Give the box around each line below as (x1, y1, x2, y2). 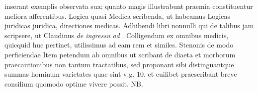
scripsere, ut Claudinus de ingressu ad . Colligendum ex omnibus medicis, (4, 30, 229, 40)
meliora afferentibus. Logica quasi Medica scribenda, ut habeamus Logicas (4, 10, 230, 21)
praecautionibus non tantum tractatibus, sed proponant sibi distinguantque (4, 59, 234, 69)
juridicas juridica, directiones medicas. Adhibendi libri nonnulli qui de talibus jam (4, 20, 254, 31)
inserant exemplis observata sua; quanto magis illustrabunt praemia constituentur (4, 1, 253, 11)
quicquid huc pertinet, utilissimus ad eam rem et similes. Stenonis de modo (4, 40, 234, 50)
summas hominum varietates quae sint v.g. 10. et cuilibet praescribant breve (4, 69, 237, 79)
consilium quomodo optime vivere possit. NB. (4, 78, 143, 89)
